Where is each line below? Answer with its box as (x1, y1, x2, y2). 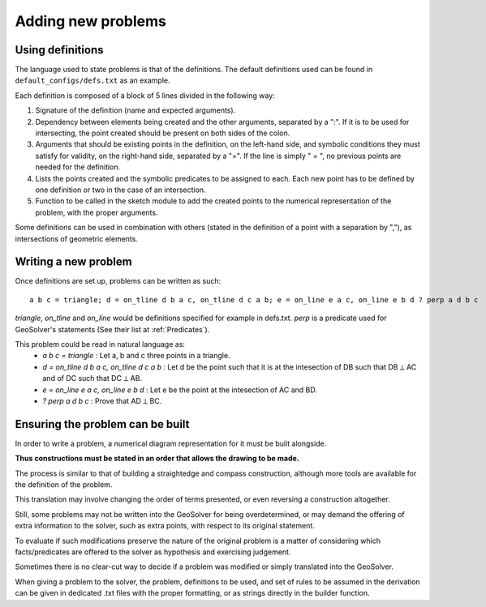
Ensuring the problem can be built (15, 417, 190, 431)
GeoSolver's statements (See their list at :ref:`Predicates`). (15, 324, 210, 334)
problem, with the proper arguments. (35, 207, 158, 217)
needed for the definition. (35, 162, 121, 172)
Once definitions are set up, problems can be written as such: (15, 276, 221, 286)
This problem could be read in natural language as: (15, 340, 186, 348)
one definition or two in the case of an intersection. (35, 185, 206, 194)
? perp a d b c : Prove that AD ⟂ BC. (42, 395, 162, 405)
